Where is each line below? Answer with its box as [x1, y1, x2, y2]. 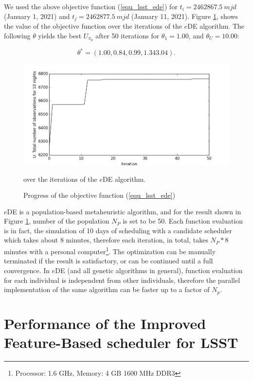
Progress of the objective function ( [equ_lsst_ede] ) [23, 190, 176, 200]
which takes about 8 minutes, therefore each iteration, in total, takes [4, 235, 208, 245]
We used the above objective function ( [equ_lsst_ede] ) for [4, 1, 178, 11]
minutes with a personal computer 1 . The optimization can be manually [4, 245, 216, 256]
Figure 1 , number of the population [4, 216, 109, 226]
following [4, 30, 31, 40]
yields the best [38, 30, 82, 40]
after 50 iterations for [95, 30, 160, 40]
